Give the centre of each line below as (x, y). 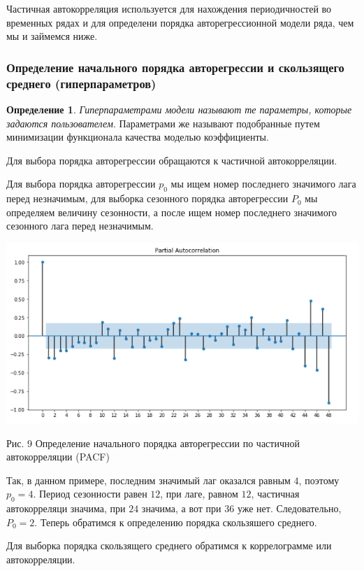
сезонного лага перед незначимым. (80, 226)
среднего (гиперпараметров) (81, 83)
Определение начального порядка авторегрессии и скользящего (175, 67)
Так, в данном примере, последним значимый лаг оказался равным (148, 480)
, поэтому (319, 480)
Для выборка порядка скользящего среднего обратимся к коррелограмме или (169, 545)
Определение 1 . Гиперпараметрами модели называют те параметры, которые (179, 109)
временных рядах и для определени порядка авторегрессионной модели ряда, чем (180, 22)
